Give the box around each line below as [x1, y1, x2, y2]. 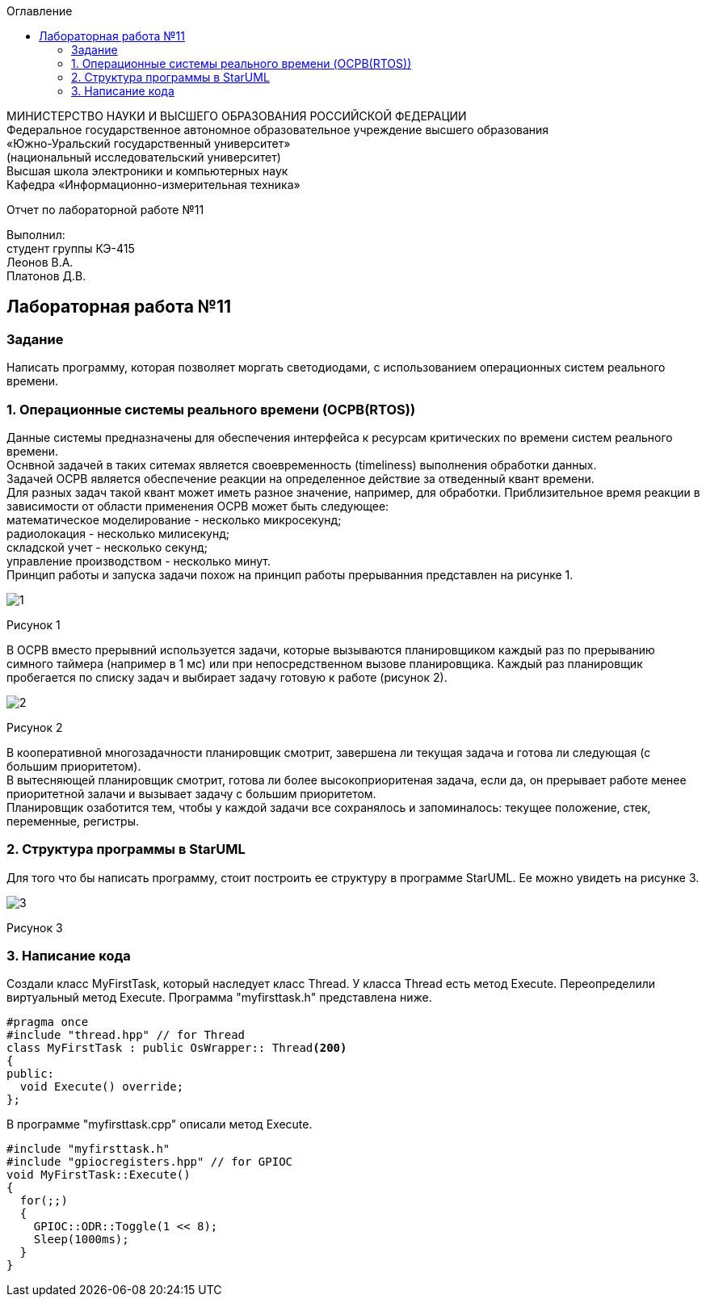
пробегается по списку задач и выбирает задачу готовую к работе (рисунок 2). [6, 670, 448, 684]
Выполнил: [6, 228, 65, 242]
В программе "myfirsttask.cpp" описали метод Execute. [6, 1117, 313, 1132]
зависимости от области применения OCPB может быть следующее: [6, 498, 389, 513]
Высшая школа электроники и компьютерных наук [6, 164, 288, 178]
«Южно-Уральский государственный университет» [6, 137, 291, 150]
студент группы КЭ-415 [6, 242, 135, 255]
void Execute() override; [19, 1080, 184, 1094]
